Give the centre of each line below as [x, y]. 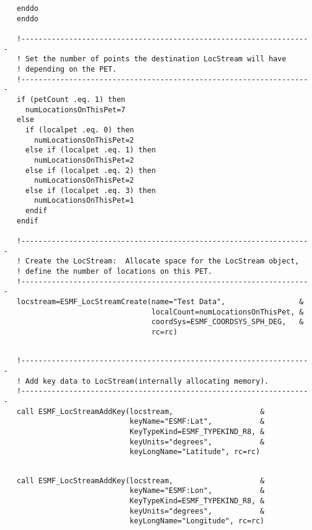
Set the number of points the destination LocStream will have [156, 59]
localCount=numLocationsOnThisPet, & [227, 312]
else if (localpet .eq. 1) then [90, 150]
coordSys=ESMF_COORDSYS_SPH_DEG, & [227, 322]
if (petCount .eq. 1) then [71, 99]
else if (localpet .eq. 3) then [90, 190]
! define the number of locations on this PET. [114, 272]
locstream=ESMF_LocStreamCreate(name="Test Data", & [160, 302]
